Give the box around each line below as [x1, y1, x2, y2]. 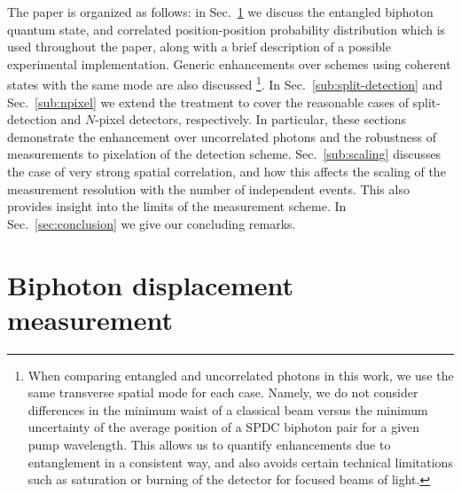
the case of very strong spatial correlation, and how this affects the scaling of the [7, 162, 446, 180]
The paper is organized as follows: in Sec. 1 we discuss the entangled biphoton [7, 3, 434, 20]
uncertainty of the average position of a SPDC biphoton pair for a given [27, 418, 420, 436]
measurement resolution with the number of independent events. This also [7, 179, 410, 198]
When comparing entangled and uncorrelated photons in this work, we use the [27, 365, 454, 384]
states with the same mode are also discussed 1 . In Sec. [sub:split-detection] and [7, 73, 443, 94]
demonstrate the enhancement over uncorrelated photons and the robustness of [7, 127, 436, 145]
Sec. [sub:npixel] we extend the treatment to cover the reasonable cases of [7, 92, 410, 111]
